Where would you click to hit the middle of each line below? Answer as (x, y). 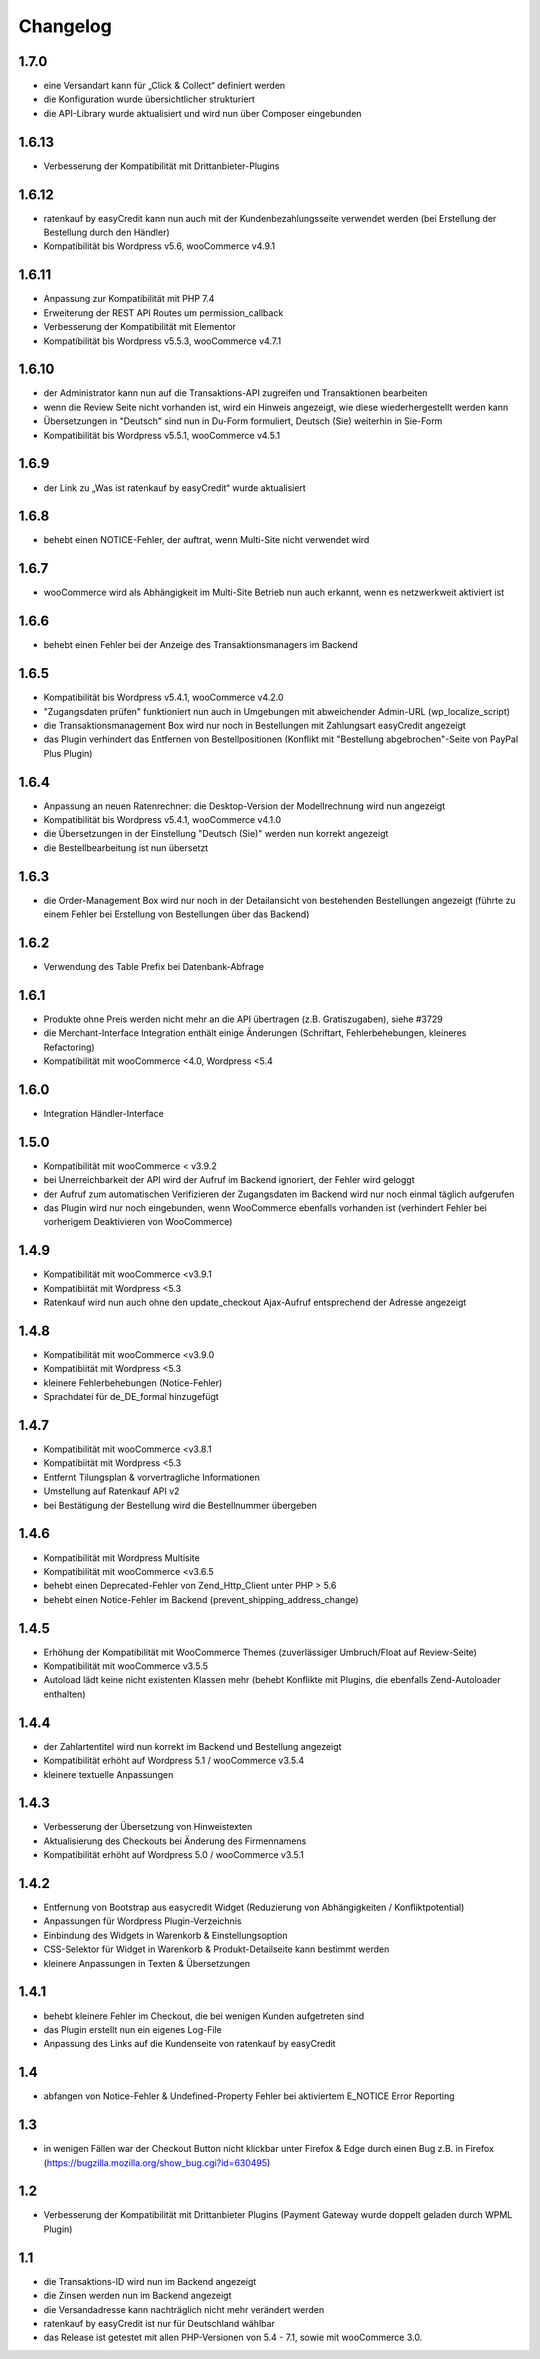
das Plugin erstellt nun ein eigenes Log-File (132, 2029)
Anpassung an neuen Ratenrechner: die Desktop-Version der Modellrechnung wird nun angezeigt (244, 806)
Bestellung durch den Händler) (106, 232)
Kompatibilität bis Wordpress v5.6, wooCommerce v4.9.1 (159, 246)
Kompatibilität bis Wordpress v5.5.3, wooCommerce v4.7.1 (162, 341)
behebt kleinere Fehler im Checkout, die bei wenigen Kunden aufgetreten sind (204, 2016)
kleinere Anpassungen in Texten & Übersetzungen (146, 1963)
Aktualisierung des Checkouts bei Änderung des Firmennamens (175, 1841)
